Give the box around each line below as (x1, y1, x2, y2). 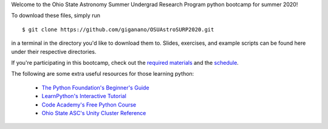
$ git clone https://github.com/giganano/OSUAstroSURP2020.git (22, 26, 214, 33)
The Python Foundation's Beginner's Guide (41, 84, 149, 91)
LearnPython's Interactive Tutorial (41, 93, 127, 100)
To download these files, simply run (11, 12, 100, 19)
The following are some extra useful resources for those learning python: (11, 70, 194, 78)
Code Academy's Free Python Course (41, 101, 137, 108)
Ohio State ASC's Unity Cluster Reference (41, 109, 146, 116)
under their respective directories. (11, 48, 97, 55)
